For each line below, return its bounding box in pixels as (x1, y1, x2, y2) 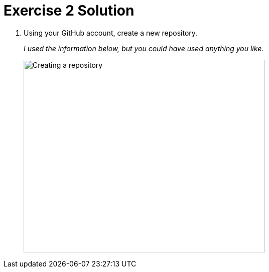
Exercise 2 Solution (4, 2, 134, 19)
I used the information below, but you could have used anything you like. (24, 44, 264, 53)
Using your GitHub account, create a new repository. (24, 28, 198, 37)
